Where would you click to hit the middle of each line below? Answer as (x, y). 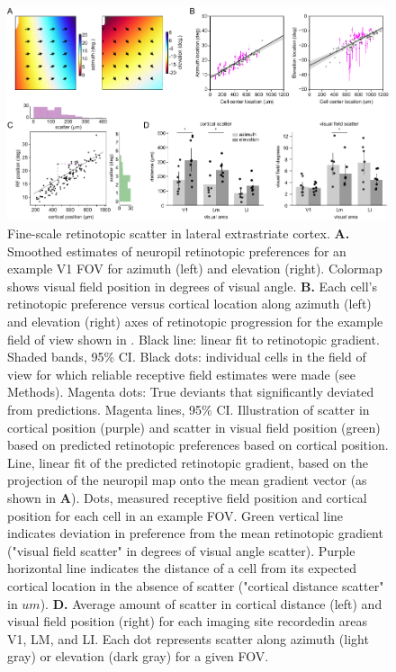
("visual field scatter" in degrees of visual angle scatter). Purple (181, 550)
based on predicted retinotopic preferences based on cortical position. (198, 445)
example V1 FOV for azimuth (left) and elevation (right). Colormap (195, 269)
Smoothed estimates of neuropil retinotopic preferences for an (177, 251)
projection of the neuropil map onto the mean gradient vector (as (187, 480)
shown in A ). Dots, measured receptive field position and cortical (187, 497)
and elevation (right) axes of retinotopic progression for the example (195, 321)
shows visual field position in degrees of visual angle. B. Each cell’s (193, 286)
